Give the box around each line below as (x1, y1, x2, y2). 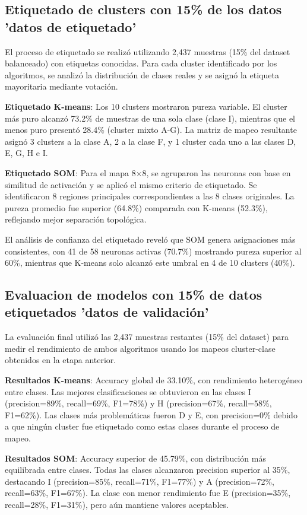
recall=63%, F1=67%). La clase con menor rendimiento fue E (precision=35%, (5, 487, 291, 499)
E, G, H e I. (5, 147, 48, 159)
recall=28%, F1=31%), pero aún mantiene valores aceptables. (5, 498, 229, 510)
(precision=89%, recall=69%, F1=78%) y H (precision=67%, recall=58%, (5, 397, 272, 409)
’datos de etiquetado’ (5, 17, 137, 36)
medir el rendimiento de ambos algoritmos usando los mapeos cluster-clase (5, 342, 276, 354)
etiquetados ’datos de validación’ (5, 303, 209, 321)
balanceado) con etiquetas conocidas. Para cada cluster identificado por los (5, 57, 277, 69)
